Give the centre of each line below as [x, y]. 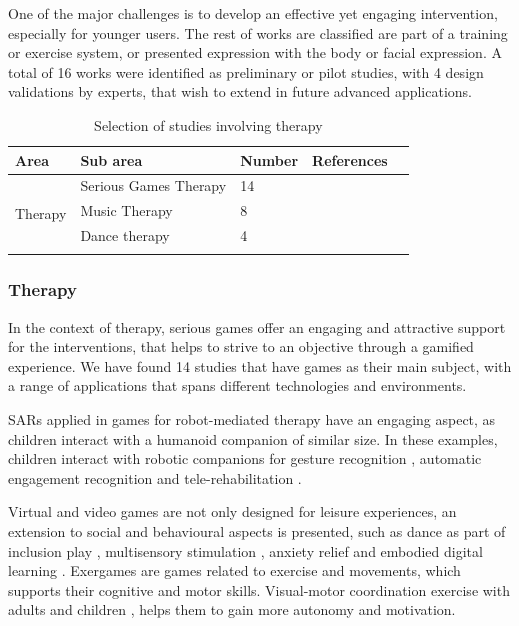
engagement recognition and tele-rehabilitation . [155, 477]
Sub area [111, 159]
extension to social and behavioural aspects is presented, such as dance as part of [257, 531]
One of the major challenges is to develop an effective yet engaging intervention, [253, 13]
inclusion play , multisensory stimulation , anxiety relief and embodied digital [245, 550]
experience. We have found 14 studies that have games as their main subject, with [260, 365]
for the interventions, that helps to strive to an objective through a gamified [241, 346]
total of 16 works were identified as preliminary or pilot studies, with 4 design [246, 71]
